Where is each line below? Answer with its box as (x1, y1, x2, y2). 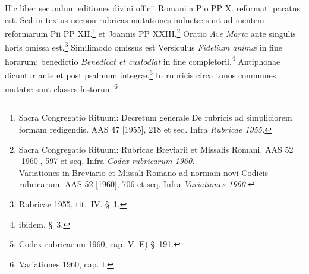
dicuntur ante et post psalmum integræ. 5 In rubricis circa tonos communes (5, 67, 276, 81)
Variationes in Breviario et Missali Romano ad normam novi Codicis (18, 166, 269, 178)
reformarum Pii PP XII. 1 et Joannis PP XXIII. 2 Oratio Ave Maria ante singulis (5, 26, 296, 39)
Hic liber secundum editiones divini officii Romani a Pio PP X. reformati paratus (5, 2, 301, 14)
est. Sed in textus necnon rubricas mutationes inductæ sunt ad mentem (5, 13, 264, 26)
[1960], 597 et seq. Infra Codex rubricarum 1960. (18, 155, 195, 167)
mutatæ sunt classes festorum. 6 (5, 81, 118, 95)
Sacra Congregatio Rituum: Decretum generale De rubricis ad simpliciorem (18, 111, 292, 124)
